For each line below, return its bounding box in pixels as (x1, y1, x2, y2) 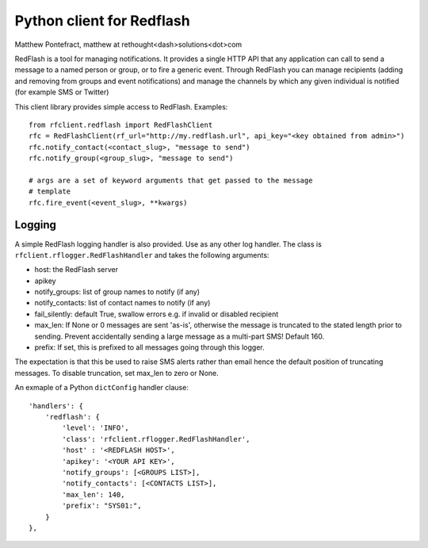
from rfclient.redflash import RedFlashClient (29, 120, 213, 129)
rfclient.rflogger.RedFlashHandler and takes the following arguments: (14, 250, 269, 259)
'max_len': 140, (62, 490, 125, 499)
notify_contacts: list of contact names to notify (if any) (34, 298, 211, 308)
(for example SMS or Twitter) (14, 87, 109, 97)
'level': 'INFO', (62, 423, 130, 432)
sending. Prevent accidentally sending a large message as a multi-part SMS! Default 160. (34, 331, 325, 341)
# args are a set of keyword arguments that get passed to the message (29, 175, 313, 185)
